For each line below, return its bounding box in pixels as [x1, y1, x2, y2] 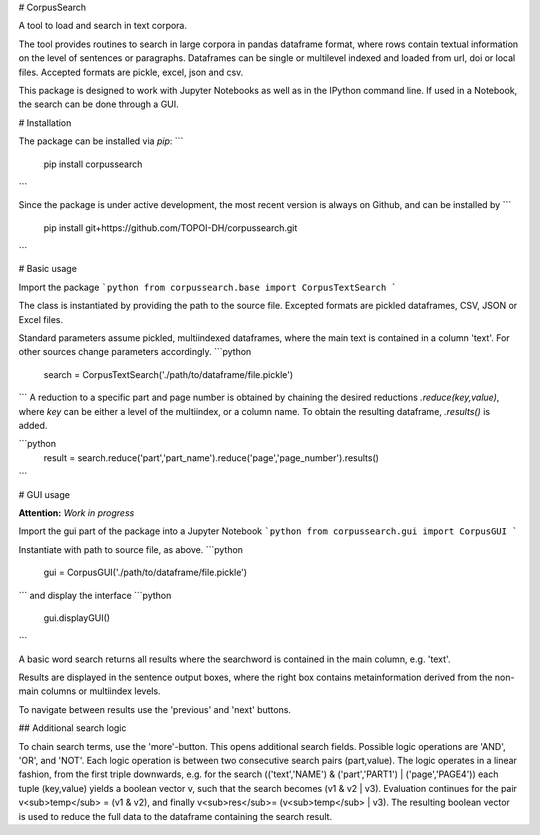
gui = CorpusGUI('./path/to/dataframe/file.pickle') [43, 566, 248, 579]
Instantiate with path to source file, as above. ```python [18, 543, 244, 555]
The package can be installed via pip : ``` [18, 135, 184, 147]
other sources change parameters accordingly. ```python [18, 346, 252, 358]
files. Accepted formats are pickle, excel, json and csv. [18, 66, 244, 78]
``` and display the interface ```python [18, 589, 172, 601]
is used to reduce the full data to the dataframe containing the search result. [18, 810, 333, 822]
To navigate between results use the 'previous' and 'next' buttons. [18, 703, 292, 715]
